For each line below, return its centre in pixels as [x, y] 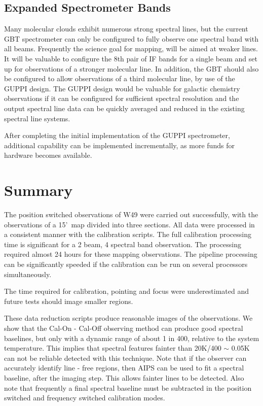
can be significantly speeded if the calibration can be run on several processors [126, 264]
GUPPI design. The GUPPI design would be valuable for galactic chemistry [122, 88]
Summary [39, 190]
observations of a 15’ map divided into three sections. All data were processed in [129, 224]
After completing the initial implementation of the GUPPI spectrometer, [117, 135]
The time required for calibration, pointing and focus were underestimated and [127, 291]
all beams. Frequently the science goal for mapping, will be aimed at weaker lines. [131, 48]
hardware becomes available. [48, 155]
